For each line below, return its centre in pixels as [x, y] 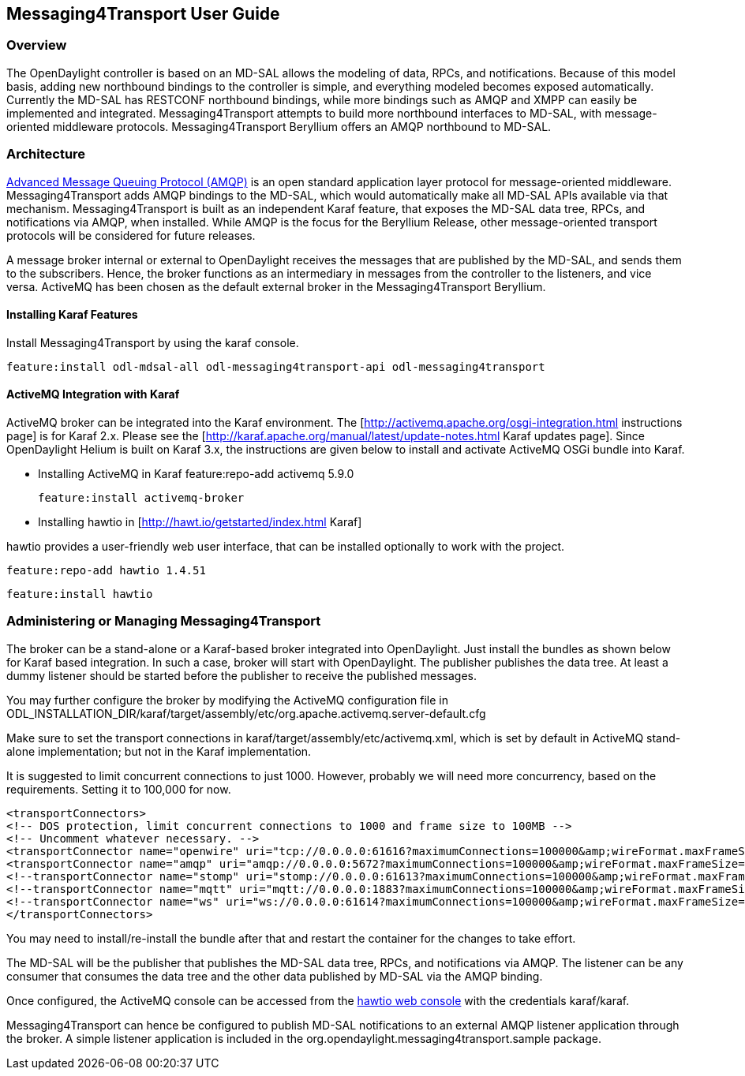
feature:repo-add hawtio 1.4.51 [106, 570]
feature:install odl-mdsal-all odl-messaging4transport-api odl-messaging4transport [276, 366]
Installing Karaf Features [72, 315]
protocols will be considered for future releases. [131, 235]
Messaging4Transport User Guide [143, 14]
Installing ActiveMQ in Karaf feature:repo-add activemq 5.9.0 [196, 473]
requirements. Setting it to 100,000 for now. [119, 789]
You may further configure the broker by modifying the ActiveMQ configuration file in [228, 700]
